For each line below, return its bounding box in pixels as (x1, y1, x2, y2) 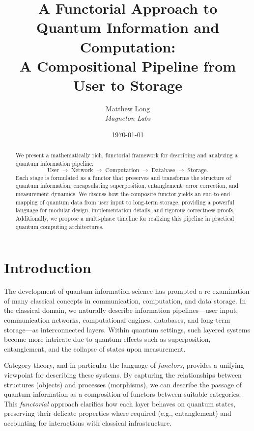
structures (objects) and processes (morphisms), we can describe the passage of (4, 379, 242, 389)
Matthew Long (105, 103, 150, 113)
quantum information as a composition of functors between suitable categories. (4, 389, 241, 399)
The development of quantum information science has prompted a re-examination (4, 286, 250, 296)
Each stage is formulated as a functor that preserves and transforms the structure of (15, 173, 231, 181)
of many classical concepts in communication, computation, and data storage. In (4, 295, 246, 305)
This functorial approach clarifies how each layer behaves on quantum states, (4, 398, 235, 408)
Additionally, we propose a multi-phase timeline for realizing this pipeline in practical (15, 214, 234, 223)
